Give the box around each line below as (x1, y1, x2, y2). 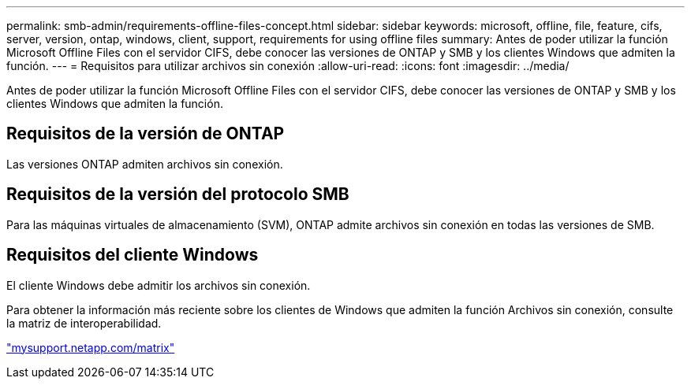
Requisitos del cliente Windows (6, 245, 259, 265)
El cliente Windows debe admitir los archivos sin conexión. (6, 278, 311, 292)
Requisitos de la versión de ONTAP (6, 124, 285, 144)
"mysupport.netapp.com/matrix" (6, 340, 175, 354)
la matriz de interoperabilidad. (6, 316, 162, 330)
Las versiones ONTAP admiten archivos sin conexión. (6, 157, 283, 171)
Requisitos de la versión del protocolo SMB (6, 184, 349, 205)
